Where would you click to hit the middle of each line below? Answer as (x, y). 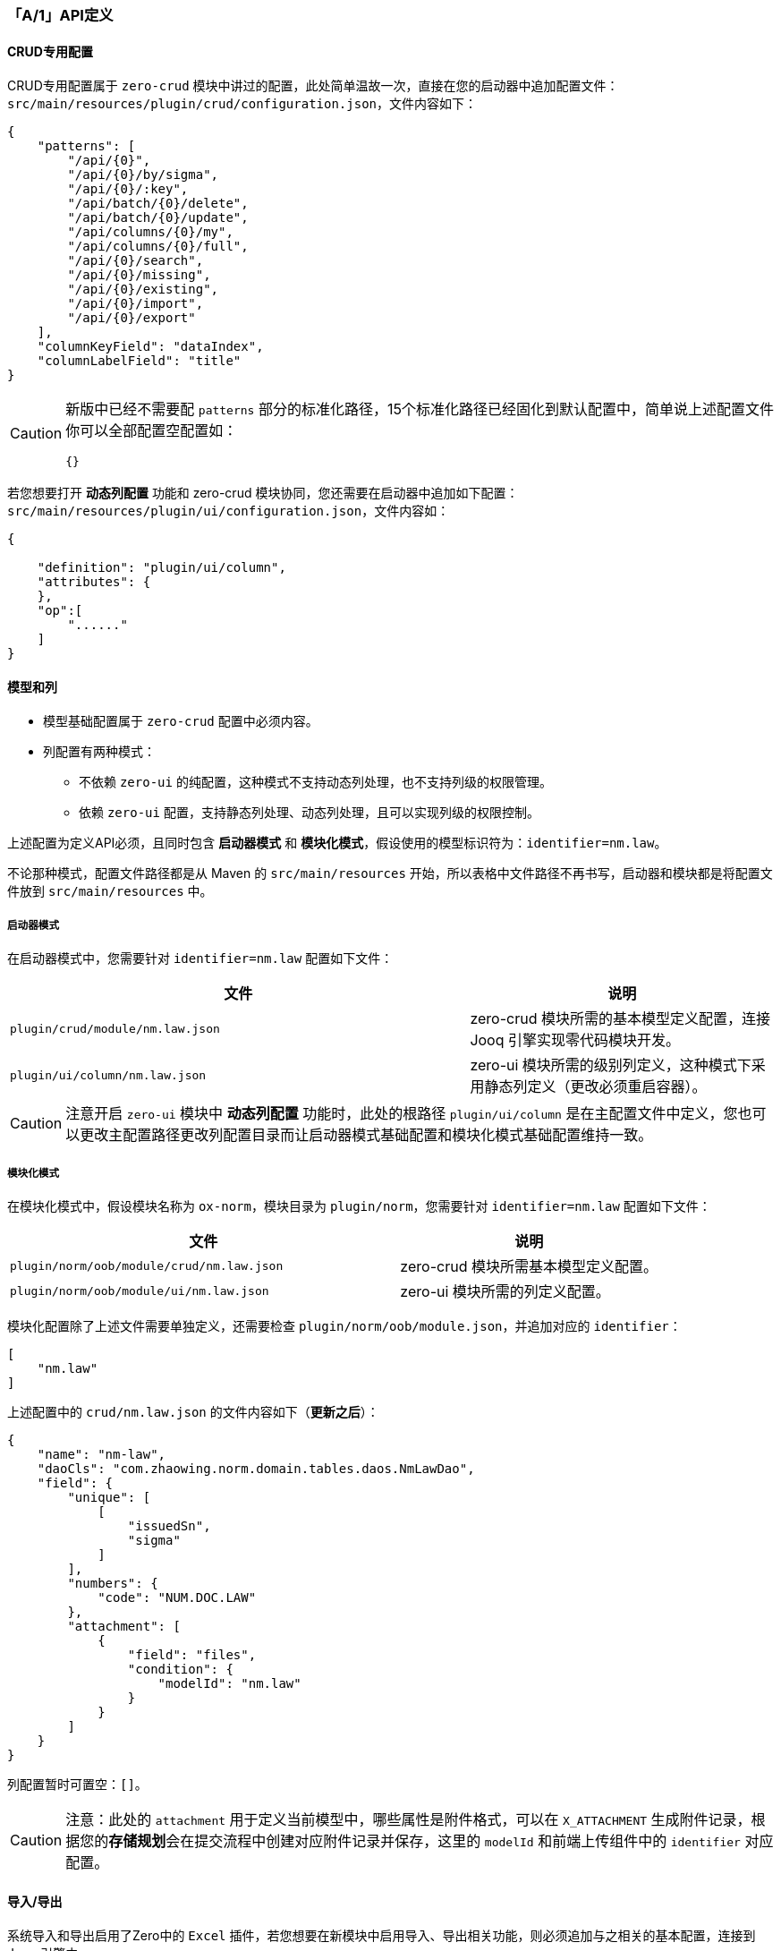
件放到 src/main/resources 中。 (110, 891)
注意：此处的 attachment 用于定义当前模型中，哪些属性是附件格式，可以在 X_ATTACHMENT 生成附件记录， (408, 1819)
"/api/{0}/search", (136, 261)
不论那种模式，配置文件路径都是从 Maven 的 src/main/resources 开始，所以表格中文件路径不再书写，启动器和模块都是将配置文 (390, 873)
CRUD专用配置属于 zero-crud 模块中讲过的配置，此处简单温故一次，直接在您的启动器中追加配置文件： (313, 86)
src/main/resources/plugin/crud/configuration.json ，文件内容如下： (242, 104)
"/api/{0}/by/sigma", (143, 175)
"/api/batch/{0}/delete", (158, 204)
